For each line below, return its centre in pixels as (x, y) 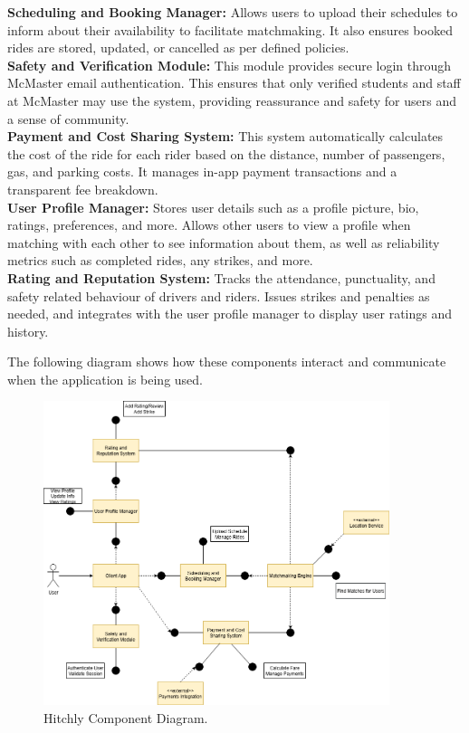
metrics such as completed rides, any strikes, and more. (160, 260)
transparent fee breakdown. (83, 189)
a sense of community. (68, 118)
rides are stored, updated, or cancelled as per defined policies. (178, 48)
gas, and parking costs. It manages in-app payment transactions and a (202, 171)
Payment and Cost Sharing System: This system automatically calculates (225, 136)
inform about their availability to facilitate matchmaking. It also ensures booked (230, 29)
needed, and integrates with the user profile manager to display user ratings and (230, 314)
